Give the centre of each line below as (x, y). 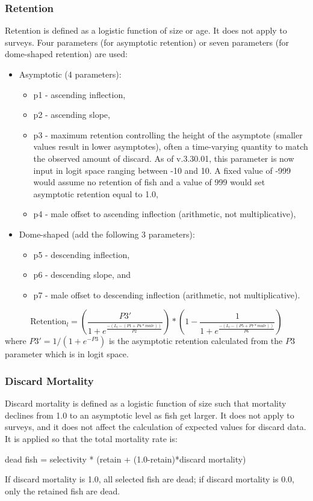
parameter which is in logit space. (67, 354)
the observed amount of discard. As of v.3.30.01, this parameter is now (164, 158)
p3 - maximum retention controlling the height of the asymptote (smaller (168, 134)
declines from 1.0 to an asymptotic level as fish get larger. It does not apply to (150, 415)
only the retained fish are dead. (63, 490)
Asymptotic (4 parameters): (70, 74)
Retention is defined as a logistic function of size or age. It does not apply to (146, 30)
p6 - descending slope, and (82, 275)
